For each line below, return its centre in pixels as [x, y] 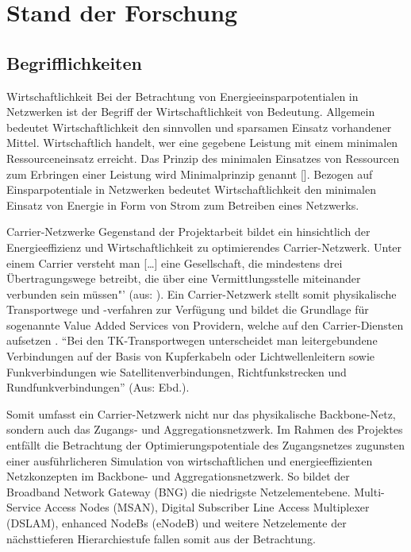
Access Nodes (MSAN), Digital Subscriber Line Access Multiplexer [207, 507]
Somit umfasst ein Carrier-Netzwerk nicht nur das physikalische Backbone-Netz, [201, 413]
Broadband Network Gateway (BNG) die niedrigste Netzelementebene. [179, 491]
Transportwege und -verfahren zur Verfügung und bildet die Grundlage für [188, 309]
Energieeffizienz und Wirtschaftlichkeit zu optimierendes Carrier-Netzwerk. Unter [204, 247]
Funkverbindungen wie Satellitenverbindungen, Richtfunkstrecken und [177, 371]
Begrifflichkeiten [74, 62]
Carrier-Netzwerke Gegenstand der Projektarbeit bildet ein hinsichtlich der [188, 232]
